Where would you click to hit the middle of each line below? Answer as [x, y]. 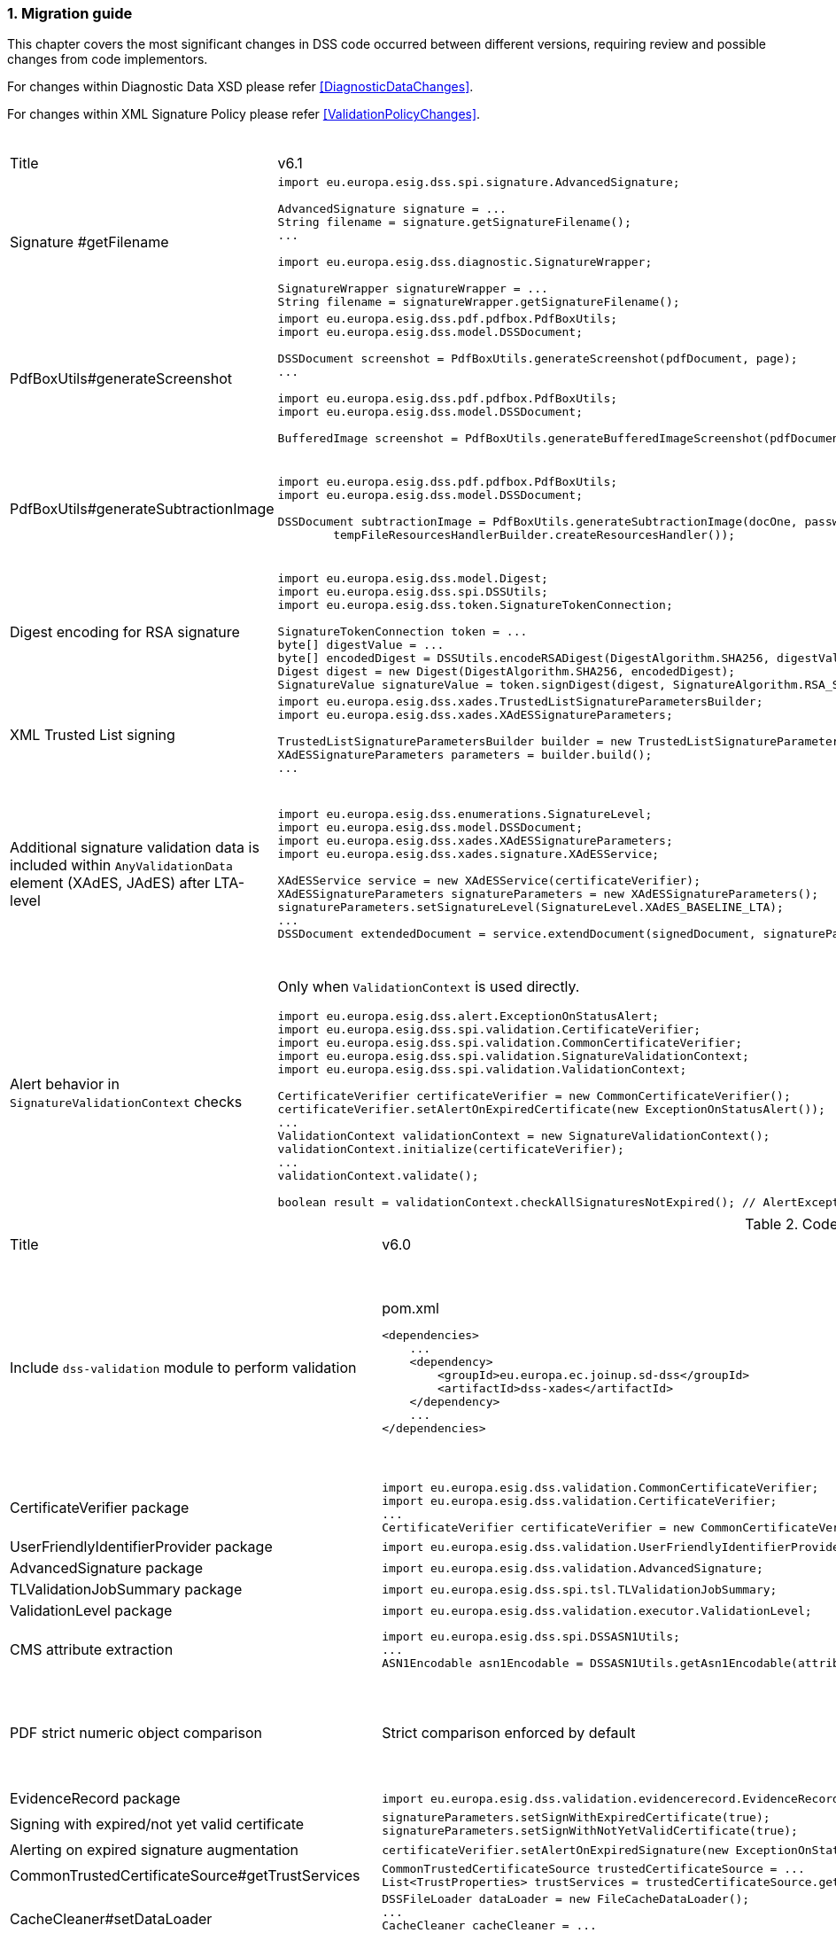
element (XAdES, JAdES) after [110, 883]
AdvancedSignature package [107, 1568]
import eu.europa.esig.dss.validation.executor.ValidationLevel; [597, 1610]
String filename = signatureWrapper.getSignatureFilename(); [479, 302]
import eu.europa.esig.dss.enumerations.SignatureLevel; [465, 815]
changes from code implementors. [108, 59]
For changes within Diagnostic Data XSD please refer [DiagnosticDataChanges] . [240, 87]
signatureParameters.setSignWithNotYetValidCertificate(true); [590, 1831]
